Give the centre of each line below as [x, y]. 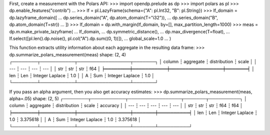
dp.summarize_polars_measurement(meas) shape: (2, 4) [67, 54]
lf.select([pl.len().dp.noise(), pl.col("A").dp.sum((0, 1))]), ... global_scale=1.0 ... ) [90, 38]
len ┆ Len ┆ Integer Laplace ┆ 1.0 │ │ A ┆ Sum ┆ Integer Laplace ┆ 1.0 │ [82, 75]
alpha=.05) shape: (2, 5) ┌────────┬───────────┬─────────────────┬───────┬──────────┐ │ [128, 99]
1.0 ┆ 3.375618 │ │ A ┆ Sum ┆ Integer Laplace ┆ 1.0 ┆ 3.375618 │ [75, 120]
